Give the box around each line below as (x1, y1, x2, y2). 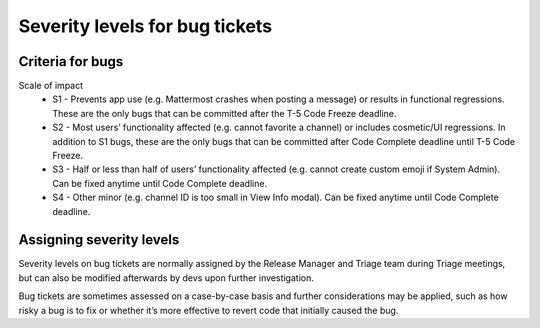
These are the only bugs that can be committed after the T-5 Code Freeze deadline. (52, 107, 397, 119)
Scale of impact (18, 80, 84, 92)
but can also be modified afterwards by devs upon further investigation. (18, 271, 314, 284)
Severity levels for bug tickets (18, 15, 273, 37)
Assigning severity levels (18, 231, 180, 249)
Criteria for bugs (18, 53, 124, 70)
